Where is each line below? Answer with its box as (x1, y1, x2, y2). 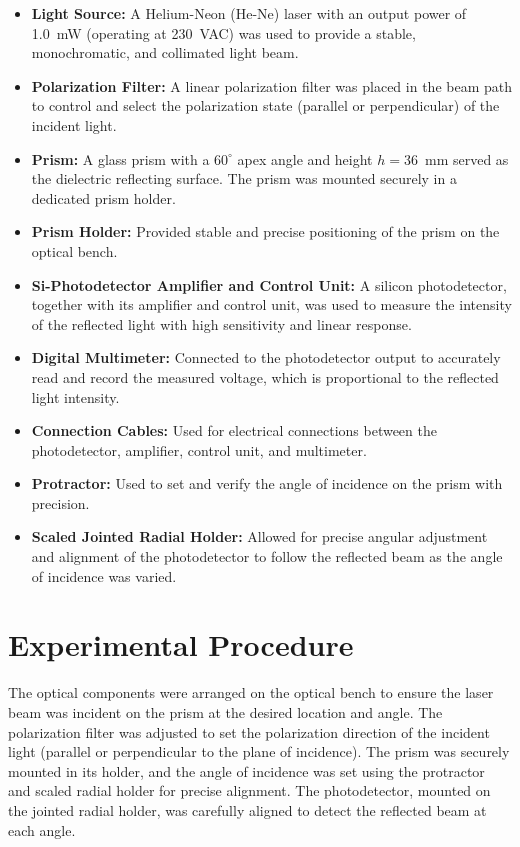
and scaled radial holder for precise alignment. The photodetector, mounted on (8, 780, 491, 801)
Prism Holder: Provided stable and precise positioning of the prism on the (31, 221, 500, 242)
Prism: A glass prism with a (31, 148, 210, 169)
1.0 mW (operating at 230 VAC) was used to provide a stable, (31, 22, 416, 43)
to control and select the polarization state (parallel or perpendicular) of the (31, 95, 500, 116)
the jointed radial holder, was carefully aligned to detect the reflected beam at (8, 799, 487, 820)
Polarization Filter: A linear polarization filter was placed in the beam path (31, 75, 512, 96)
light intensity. (31, 386, 120, 407)
